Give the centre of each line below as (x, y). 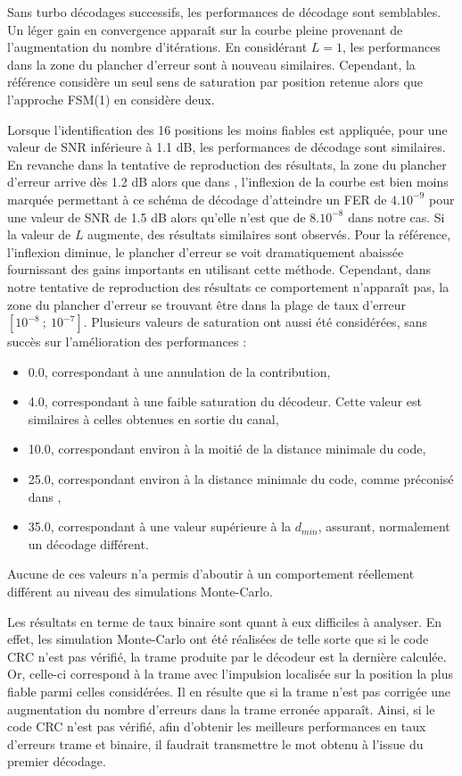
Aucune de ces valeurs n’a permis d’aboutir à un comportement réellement (211, 574)
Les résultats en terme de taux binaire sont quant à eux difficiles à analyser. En (225, 621)
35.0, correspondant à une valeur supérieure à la (160, 526)
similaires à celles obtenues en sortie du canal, (153, 418)
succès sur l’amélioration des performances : (127, 342)
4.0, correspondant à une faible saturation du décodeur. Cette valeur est (225, 401)
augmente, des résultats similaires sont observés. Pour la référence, (269, 234)
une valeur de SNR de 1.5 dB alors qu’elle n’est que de (157, 217)
